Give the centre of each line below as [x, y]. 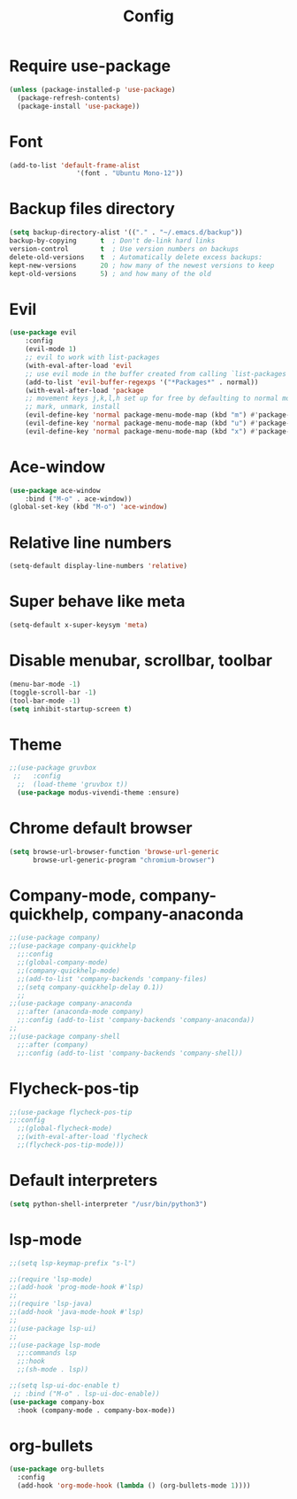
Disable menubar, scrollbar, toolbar [141, 661]
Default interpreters [84, 1181]
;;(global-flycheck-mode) [65, 1129]
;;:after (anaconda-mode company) [80, 1012]
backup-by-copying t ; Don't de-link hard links [112, 241]
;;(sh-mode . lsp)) [53, 1370]
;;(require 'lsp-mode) [51, 1279]
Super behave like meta [97, 601]
